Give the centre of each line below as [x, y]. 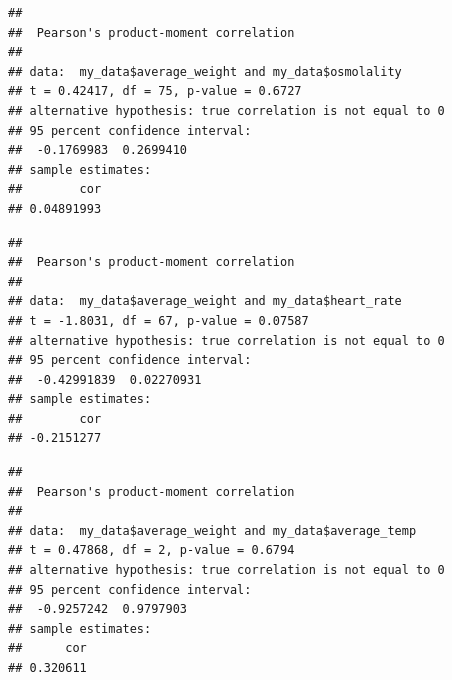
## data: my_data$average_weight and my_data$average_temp [212, 530]
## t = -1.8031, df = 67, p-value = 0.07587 [158, 320]
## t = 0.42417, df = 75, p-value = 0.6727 [155, 91]
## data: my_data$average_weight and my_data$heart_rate [205, 301]
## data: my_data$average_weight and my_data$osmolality [205, 71]
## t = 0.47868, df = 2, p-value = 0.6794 [151, 550]
